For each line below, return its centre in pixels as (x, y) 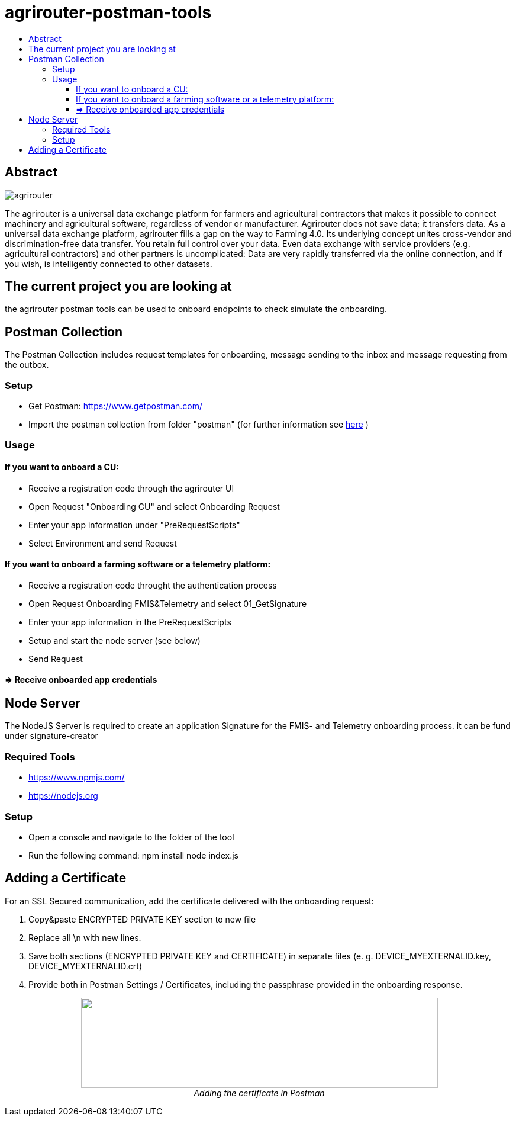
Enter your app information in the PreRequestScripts (130, 622)
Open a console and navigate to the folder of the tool (131, 837)
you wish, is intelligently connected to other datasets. (109, 264)
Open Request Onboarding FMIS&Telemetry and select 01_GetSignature (168, 603)
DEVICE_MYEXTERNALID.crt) (86, 966)
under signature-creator (51, 736)
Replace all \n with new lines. (85, 937)
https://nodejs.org (63, 796)
